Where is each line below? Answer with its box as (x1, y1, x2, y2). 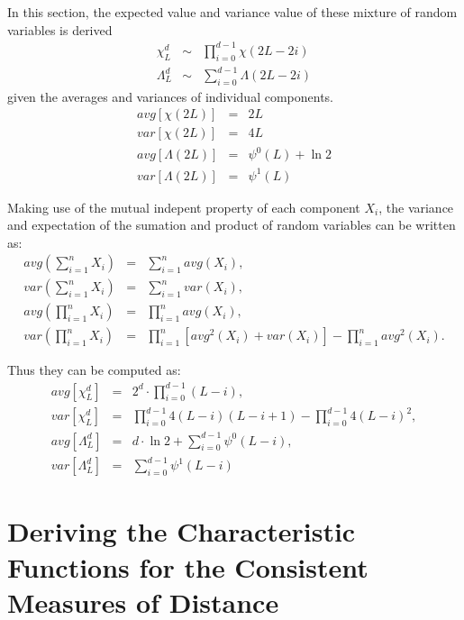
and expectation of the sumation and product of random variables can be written (7, 215, 456, 234)
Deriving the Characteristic (7, 513, 356, 550)
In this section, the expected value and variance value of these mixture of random (7, 3, 458, 21)
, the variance (378, 197, 454, 216)
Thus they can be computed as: (7, 360, 181, 379)
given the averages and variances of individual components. (7, 87, 333, 105)
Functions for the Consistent (7, 548, 368, 585)
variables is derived (7, 20, 113, 39)
